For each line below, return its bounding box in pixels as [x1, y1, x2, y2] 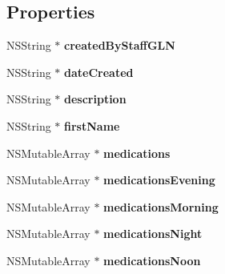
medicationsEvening [103, 171, 215, 188]
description [64, 91, 127, 107]
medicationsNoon [103, 252, 201, 268]
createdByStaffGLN [64, 37, 175, 54]
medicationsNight [103, 225, 203, 242]
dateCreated [64, 63, 134, 80]
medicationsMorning [103, 198, 219, 215]
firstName [64, 117, 120, 134]
